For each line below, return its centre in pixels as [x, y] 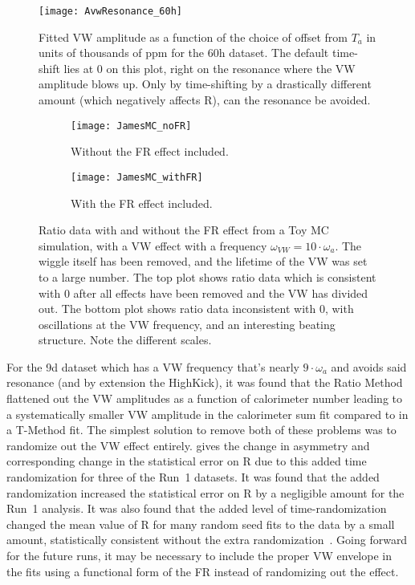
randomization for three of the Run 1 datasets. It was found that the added [193, 477]
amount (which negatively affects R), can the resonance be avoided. [205, 100]
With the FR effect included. [142, 203]
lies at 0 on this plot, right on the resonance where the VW [210, 68]
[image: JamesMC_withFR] [137, 177]
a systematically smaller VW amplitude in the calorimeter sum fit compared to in [207, 414]
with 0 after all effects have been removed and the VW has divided [203, 292]
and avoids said [369, 366]
